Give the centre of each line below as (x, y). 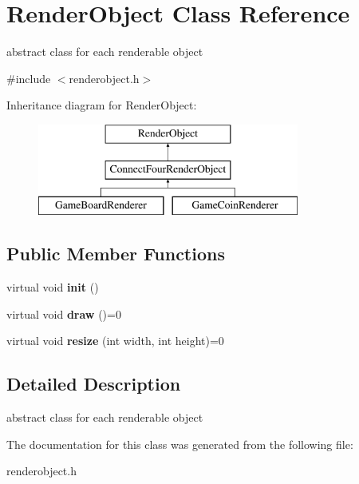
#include (29, 78)
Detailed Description (94, 384)
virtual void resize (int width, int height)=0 (115, 341)
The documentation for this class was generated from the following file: (180, 444)
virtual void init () (53, 287)
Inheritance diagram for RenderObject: (102, 105)
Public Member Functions (116, 254)
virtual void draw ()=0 (64, 313)
